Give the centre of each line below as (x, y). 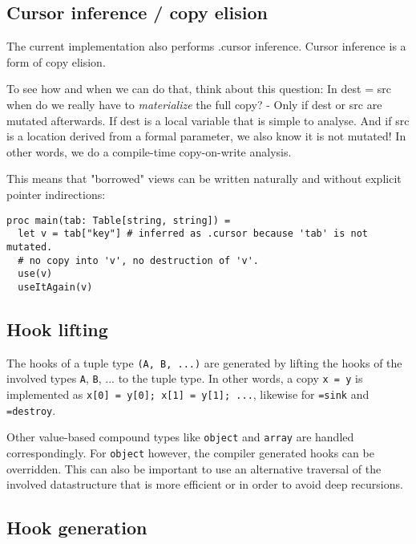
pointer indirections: (56, 194)
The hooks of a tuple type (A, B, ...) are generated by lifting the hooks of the (204, 362)
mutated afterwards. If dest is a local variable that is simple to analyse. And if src (208, 120)
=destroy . (31, 410)
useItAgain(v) (55, 287)
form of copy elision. (56, 61)
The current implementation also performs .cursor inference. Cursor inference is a (206, 46)
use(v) (35, 274)
